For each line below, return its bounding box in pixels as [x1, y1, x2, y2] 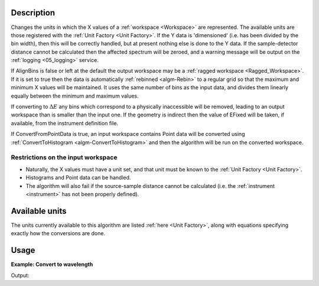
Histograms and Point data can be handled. [25, 174, 131, 181]
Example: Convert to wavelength [11, 261, 93, 268]
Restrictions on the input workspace [11, 154, 118, 162]
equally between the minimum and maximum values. [11, 92, 139, 99]
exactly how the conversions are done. [11, 230, 106, 237]
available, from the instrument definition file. [11, 119, 118, 126]
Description [11, 8, 56, 18]
